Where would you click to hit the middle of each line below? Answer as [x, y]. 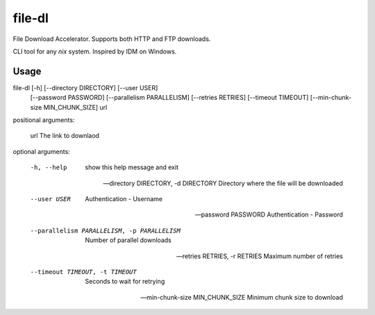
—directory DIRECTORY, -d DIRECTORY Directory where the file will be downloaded [223, 183]
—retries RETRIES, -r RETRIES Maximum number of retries [259, 256]
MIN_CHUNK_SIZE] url [75, 107]
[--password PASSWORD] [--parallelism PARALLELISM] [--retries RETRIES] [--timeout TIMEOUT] [169, 98]
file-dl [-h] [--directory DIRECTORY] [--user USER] [85, 87]
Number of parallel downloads [128, 240]
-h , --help [49, 168]
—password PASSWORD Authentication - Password [269, 214]
